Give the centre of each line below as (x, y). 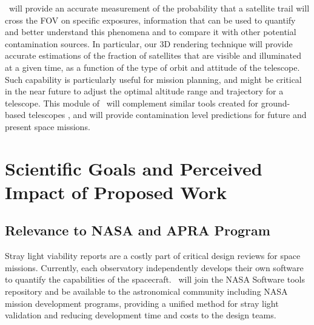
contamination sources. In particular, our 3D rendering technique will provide (149, 43)
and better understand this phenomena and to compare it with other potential (151, 32)
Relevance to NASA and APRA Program (138, 230)
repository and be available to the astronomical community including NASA (146, 291)
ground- (276, 103)
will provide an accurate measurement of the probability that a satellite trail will (159, 8)
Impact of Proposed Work (116, 192)
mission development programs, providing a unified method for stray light (142, 303)
